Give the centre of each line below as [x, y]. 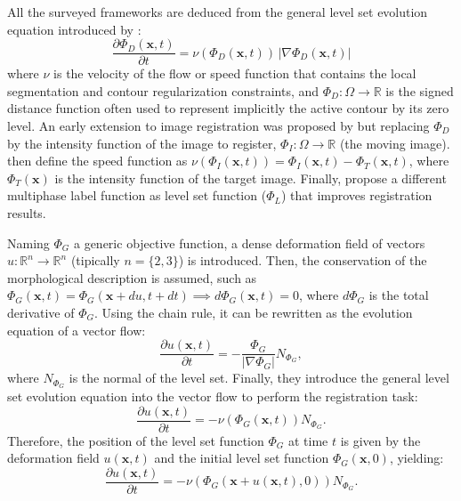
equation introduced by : [74, 29]
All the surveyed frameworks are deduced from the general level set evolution [218, 12]
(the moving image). [395, 143]
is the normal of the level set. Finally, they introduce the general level [259, 378]
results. [27, 213]
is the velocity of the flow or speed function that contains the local [235, 73]
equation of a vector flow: [77, 330]
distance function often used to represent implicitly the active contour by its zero [228, 108]
